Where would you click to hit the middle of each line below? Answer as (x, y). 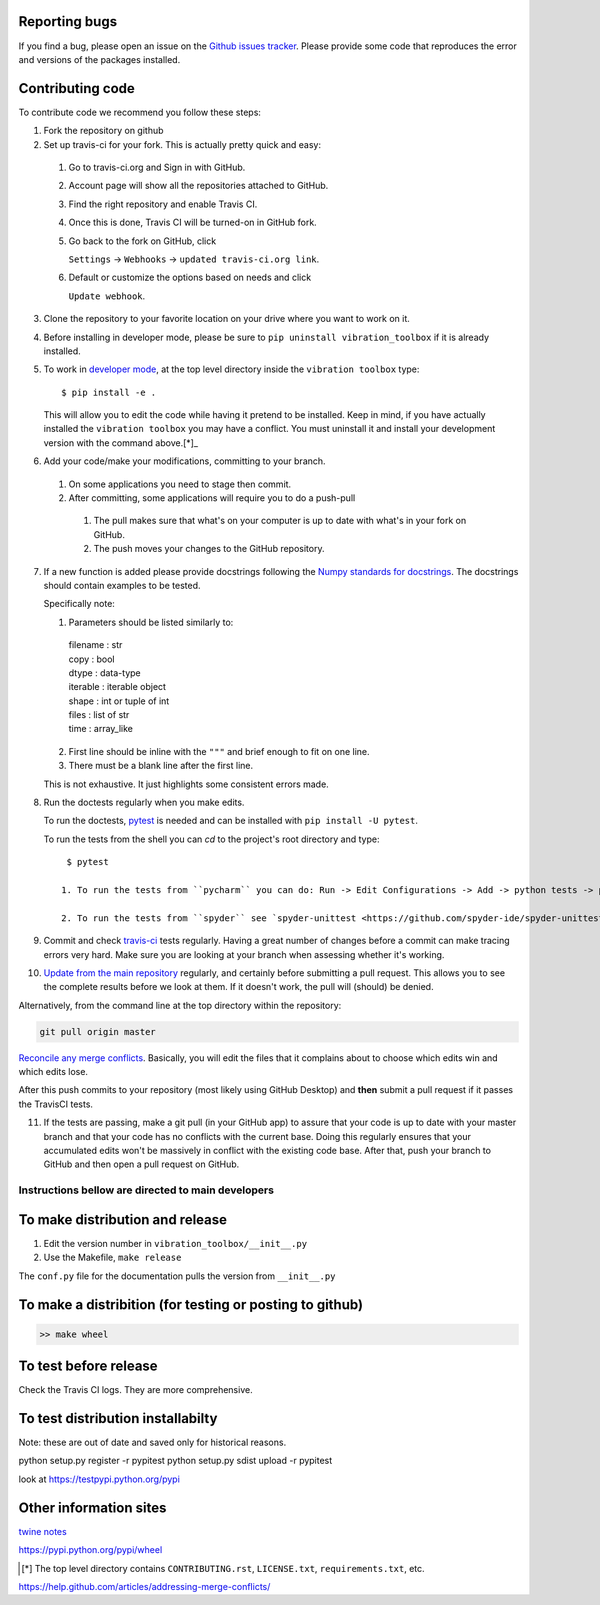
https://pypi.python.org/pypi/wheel (90, 1550)
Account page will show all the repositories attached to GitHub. (198, 186)
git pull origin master (98, 1031)
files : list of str (99, 715)
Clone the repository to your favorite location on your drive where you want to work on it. (226, 319)
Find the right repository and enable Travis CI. (163, 204)
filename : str (95, 645)
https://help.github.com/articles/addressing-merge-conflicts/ (144, 1586)
